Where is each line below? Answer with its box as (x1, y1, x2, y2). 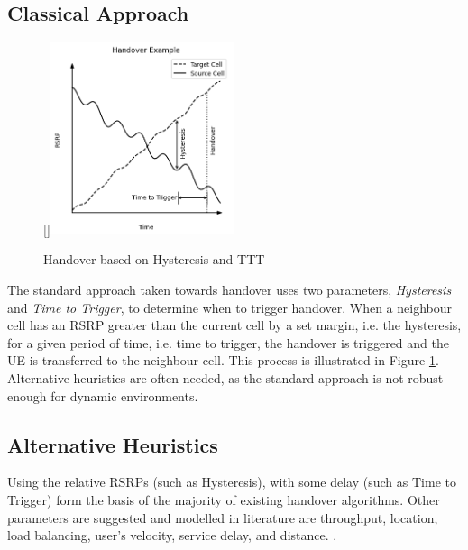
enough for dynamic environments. (7, 386, 198, 405)
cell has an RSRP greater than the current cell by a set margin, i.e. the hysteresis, (7, 316, 462, 335)
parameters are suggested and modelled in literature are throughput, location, (7, 508, 438, 527)
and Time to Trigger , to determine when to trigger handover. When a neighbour (7, 298, 452, 316)
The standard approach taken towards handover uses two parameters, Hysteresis (7, 280, 452, 298)
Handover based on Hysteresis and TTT (43, 250, 265, 269)
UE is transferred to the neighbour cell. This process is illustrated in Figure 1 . (7, 351, 439, 370)
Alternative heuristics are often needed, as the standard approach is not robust (7, 368, 444, 387)
